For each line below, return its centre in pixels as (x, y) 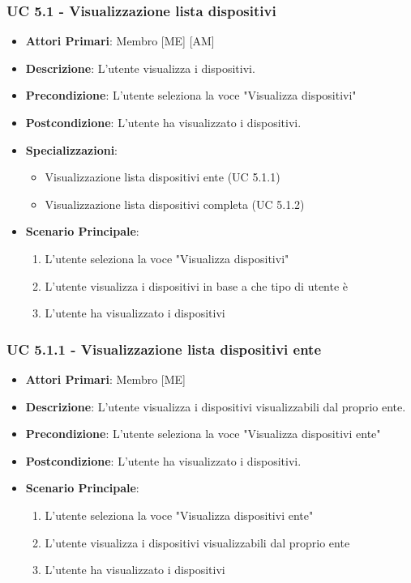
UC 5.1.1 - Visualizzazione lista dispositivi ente (164, 349)
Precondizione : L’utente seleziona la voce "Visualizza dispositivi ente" (203, 434)
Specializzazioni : (72, 149)
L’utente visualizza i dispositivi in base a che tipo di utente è (197, 285)
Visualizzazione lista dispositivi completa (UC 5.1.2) (175, 204)
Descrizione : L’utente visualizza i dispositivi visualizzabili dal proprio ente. (216, 406)
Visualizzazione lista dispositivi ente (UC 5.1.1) (163, 177)
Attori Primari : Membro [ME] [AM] (120, 41)
